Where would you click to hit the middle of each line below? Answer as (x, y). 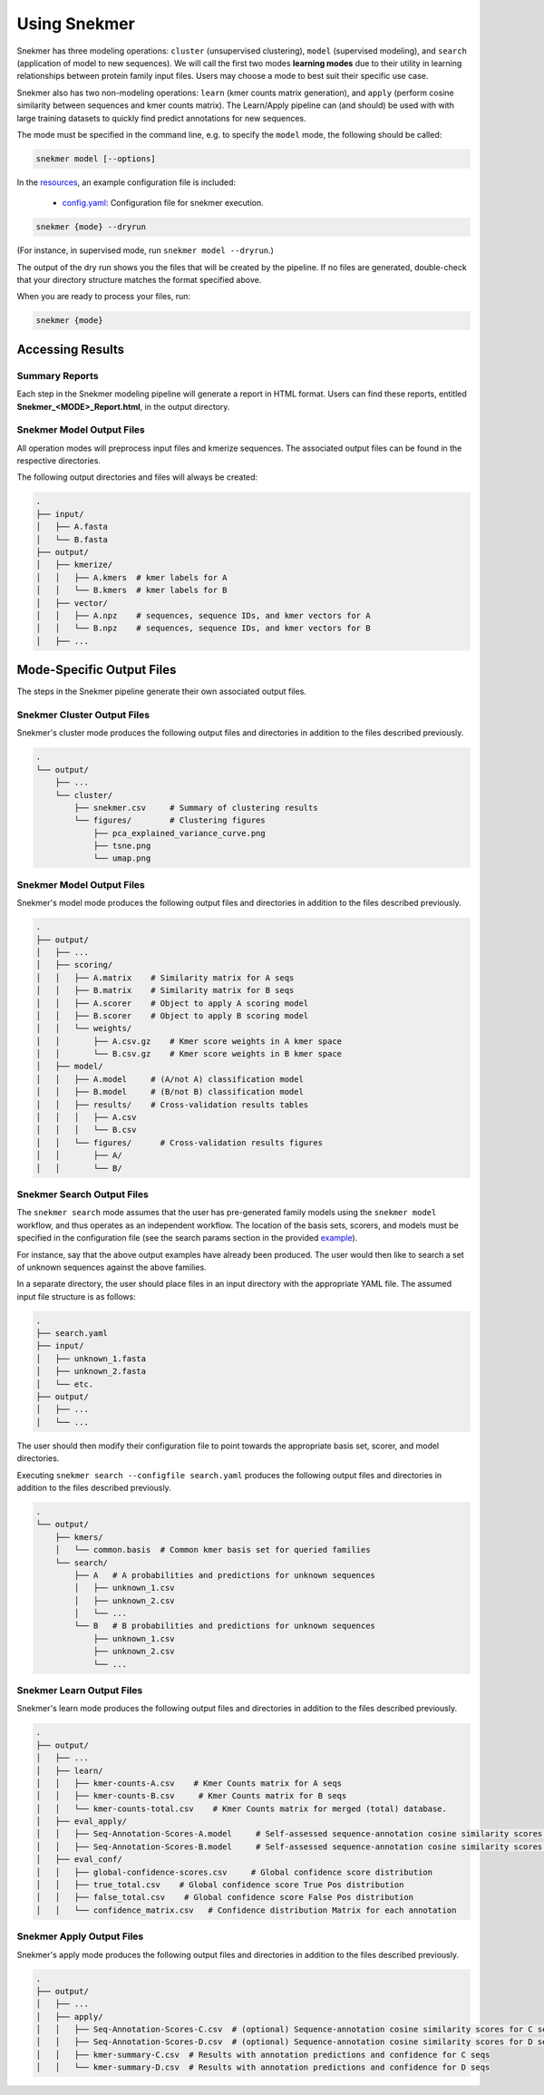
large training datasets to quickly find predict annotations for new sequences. (162, 118)
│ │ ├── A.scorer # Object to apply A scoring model (172, 1003)
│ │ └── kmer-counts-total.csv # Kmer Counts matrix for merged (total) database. (242, 1808)
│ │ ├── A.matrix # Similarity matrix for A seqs (165, 978)
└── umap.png (122, 858)
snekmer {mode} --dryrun (91, 227)
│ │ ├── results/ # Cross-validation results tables (172, 1105)
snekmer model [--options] (96, 158)
